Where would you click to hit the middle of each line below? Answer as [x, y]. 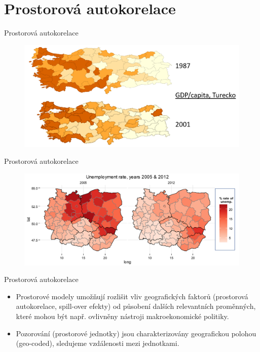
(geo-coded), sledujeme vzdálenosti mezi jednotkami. [98, 343]
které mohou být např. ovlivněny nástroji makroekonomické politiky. [122, 316]
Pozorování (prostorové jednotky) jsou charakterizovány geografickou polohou [136, 333]
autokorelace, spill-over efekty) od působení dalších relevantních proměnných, [136, 306]
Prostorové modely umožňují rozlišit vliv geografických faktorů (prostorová [132, 296]
